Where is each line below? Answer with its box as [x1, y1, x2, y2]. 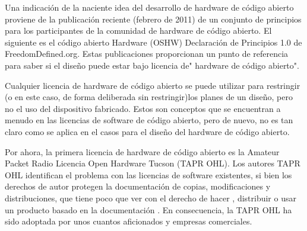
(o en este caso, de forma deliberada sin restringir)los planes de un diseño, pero [5, 91, 293, 103]
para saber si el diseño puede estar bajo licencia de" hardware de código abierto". [5, 59, 299, 71]
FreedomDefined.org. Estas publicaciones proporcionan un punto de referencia [5, 47, 289, 60]
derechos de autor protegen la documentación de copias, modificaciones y [5, 180, 271, 192]
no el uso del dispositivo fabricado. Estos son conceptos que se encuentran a [5, 102, 281, 114]
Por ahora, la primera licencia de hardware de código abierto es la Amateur [5, 145, 280, 158]
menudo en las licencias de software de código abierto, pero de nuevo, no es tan [5, 114, 293, 126]
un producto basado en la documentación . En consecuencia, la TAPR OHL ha [5, 203, 292, 216]
